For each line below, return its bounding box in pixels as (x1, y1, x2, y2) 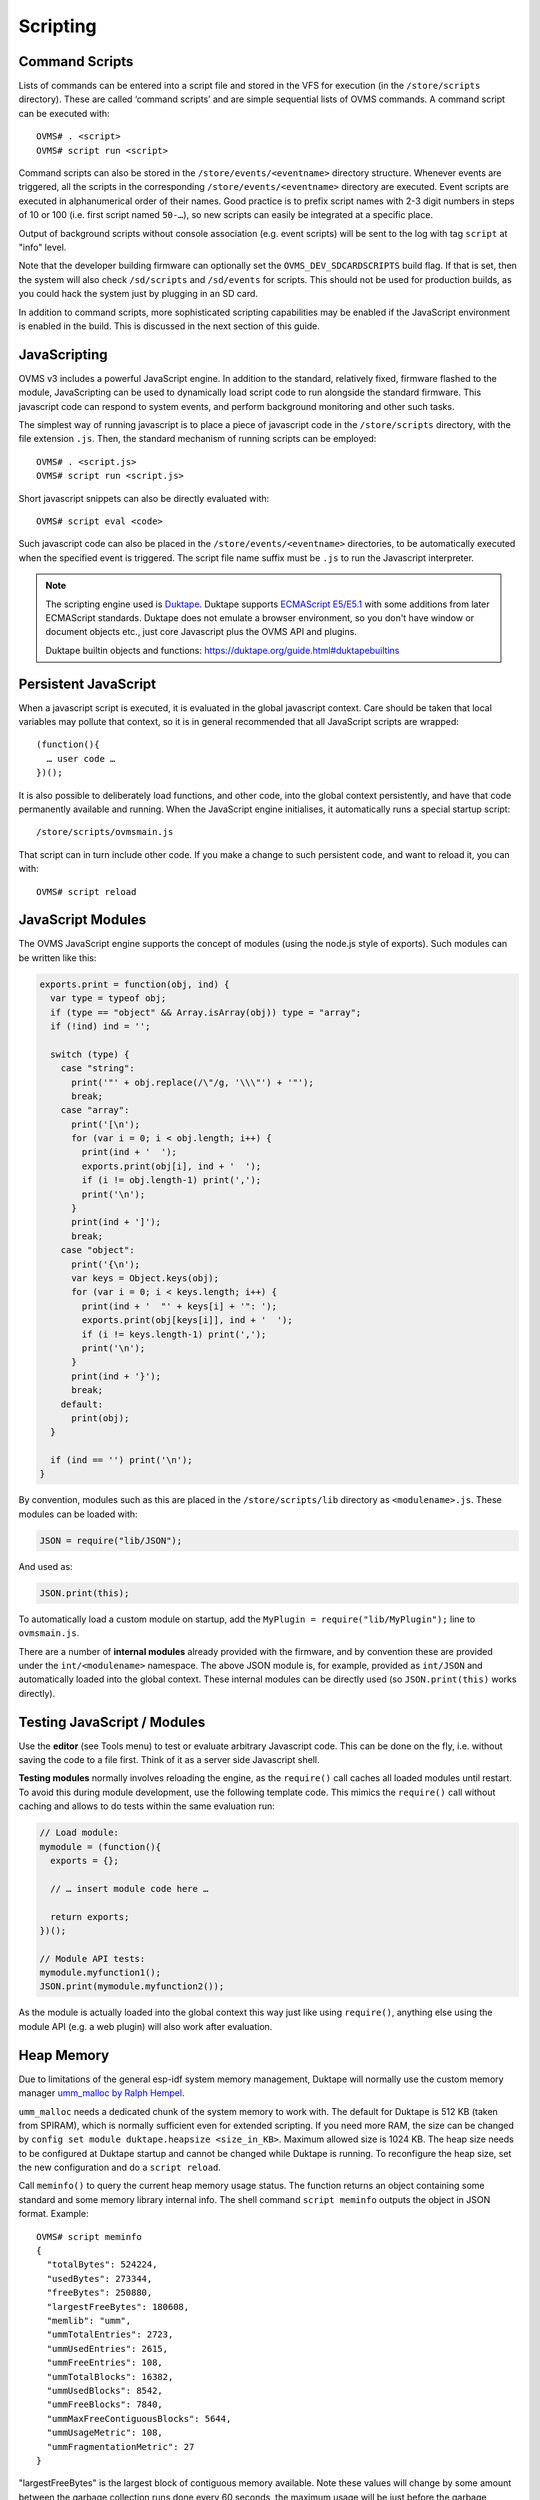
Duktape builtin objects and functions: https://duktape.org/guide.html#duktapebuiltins (45, 644, 400, 656)
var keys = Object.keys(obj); (71, 1272, 220, 1284)
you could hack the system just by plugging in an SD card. (18, 288, 259, 300)
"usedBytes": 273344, (46, 2273, 153, 2284)
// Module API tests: (39, 1953, 146, 1964)
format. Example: (18, 2208, 89, 2220)
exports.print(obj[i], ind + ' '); (81, 1160, 262, 1172)
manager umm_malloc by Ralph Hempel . (18, 2087, 185, 2099)
